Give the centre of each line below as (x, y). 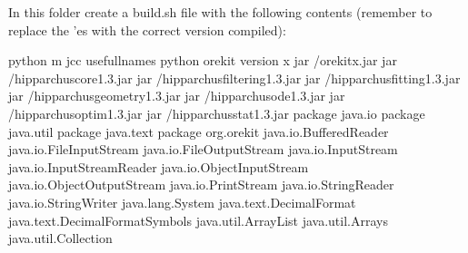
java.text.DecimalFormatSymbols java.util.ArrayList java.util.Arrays (198, 220)
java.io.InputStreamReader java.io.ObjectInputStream (159, 166)
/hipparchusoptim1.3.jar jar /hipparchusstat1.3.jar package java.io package (217, 113)
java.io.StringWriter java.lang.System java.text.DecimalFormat (182, 202)
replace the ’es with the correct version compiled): (147, 29)
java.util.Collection (60, 238)
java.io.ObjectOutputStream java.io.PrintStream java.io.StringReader (201, 185)
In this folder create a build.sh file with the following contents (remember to (220, 12)
